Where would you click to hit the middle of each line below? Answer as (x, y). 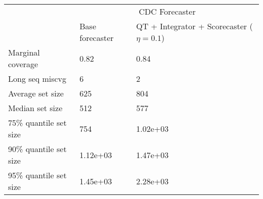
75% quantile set (37, 122)
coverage (23, 64)
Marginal (24, 52)
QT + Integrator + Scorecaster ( (194, 26)
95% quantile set (37, 175)
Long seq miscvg (37, 79)
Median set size (35, 108)
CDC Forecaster (167, 11)
